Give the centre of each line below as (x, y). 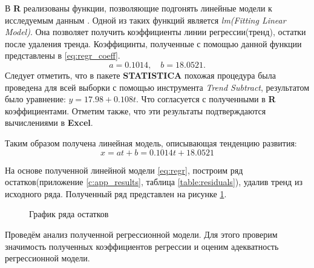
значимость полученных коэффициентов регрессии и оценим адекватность (142, 246)
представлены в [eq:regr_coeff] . (63, 55)
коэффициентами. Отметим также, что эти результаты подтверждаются (136, 110)
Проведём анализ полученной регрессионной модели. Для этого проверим (141, 234)
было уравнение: (35, 99)
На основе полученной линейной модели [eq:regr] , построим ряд (124, 170)
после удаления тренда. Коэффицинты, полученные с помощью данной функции (153, 43)
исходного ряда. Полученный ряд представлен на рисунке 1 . (116, 193)
